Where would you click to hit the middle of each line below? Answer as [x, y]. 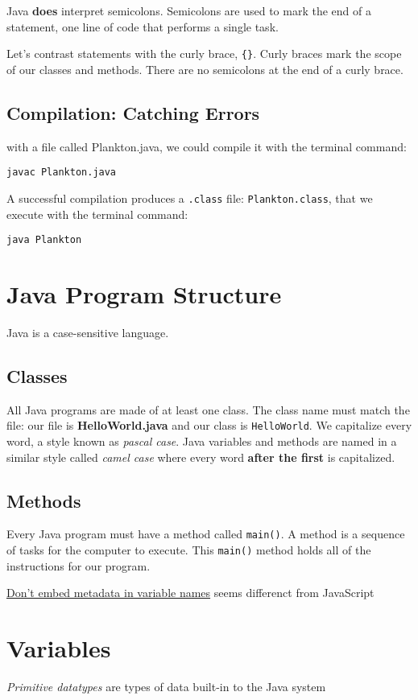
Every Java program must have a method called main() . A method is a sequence [206, 534]
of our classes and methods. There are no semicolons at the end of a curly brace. [205, 69]
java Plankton [44, 240]
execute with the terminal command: [97, 214]
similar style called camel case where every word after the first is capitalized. [201, 457]
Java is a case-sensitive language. [88, 332]
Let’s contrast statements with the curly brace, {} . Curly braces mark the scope [204, 54]
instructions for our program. [79, 565]
